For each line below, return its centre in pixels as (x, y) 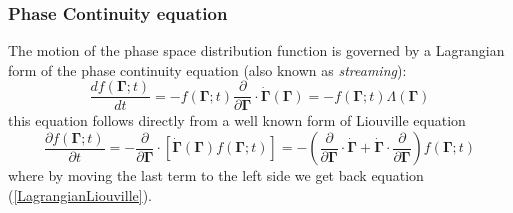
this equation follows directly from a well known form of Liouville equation (237, 120)
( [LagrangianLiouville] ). (80, 194)
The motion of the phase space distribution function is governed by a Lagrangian (256, 50)
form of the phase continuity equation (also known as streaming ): (207, 69)
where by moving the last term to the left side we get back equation (216, 175)
